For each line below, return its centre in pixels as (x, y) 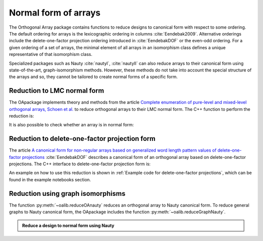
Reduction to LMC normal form (56, 91)
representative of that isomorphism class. (51, 54)
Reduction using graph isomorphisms (67, 194)
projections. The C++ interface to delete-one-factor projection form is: (80, 164)
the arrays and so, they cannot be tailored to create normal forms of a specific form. (93, 77)
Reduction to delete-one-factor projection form (82, 139)
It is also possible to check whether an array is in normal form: (71, 125)
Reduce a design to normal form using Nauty (68, 225)
